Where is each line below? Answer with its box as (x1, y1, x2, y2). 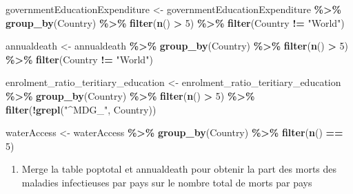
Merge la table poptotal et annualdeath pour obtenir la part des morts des (21, 162, 337, 176)
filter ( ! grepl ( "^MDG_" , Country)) (6, 102, 157, 116)
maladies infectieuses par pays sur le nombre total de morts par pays (21, 175, 312, 189)
